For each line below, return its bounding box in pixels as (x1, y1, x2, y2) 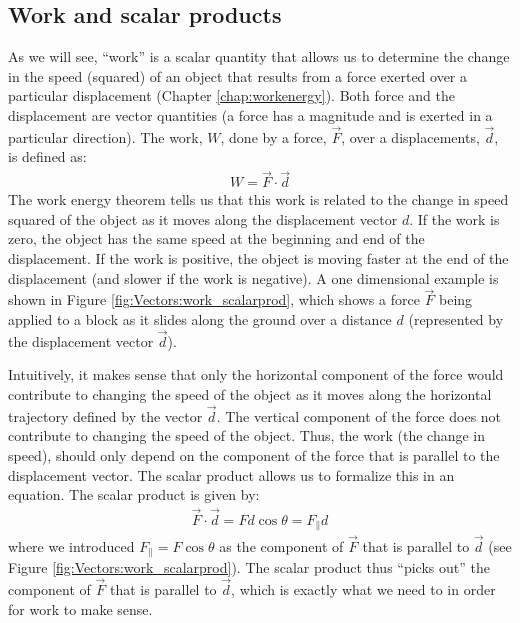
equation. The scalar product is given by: (8, 484, 260, 505)
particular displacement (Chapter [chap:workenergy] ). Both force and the (8, 85, 455, 106)
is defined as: (8, 146, 87, 167)
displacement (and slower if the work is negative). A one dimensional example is (8, 267, 499, 288)
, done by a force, (220, 126, 327, 147)
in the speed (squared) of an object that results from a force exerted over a (8, 65, 468, 86)
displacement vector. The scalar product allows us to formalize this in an (8, 464, 455, 485)
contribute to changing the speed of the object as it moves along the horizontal (8, 384, 492, 405)
